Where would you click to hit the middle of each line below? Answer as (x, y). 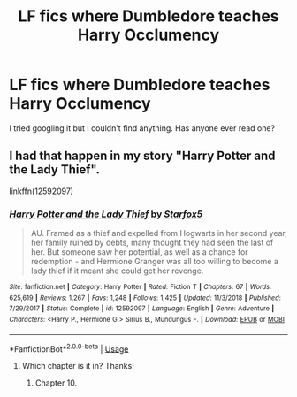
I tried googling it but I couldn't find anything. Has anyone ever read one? (142, 128)
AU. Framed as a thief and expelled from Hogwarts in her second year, (159, 233)
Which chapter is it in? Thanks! (78, 366)
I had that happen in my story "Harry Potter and (142, 156)
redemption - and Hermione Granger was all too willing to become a (154, 262)
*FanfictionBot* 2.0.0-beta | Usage (69, 348)
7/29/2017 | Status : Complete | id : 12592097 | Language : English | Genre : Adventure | (142, 309)
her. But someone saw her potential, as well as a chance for (140, 252)
